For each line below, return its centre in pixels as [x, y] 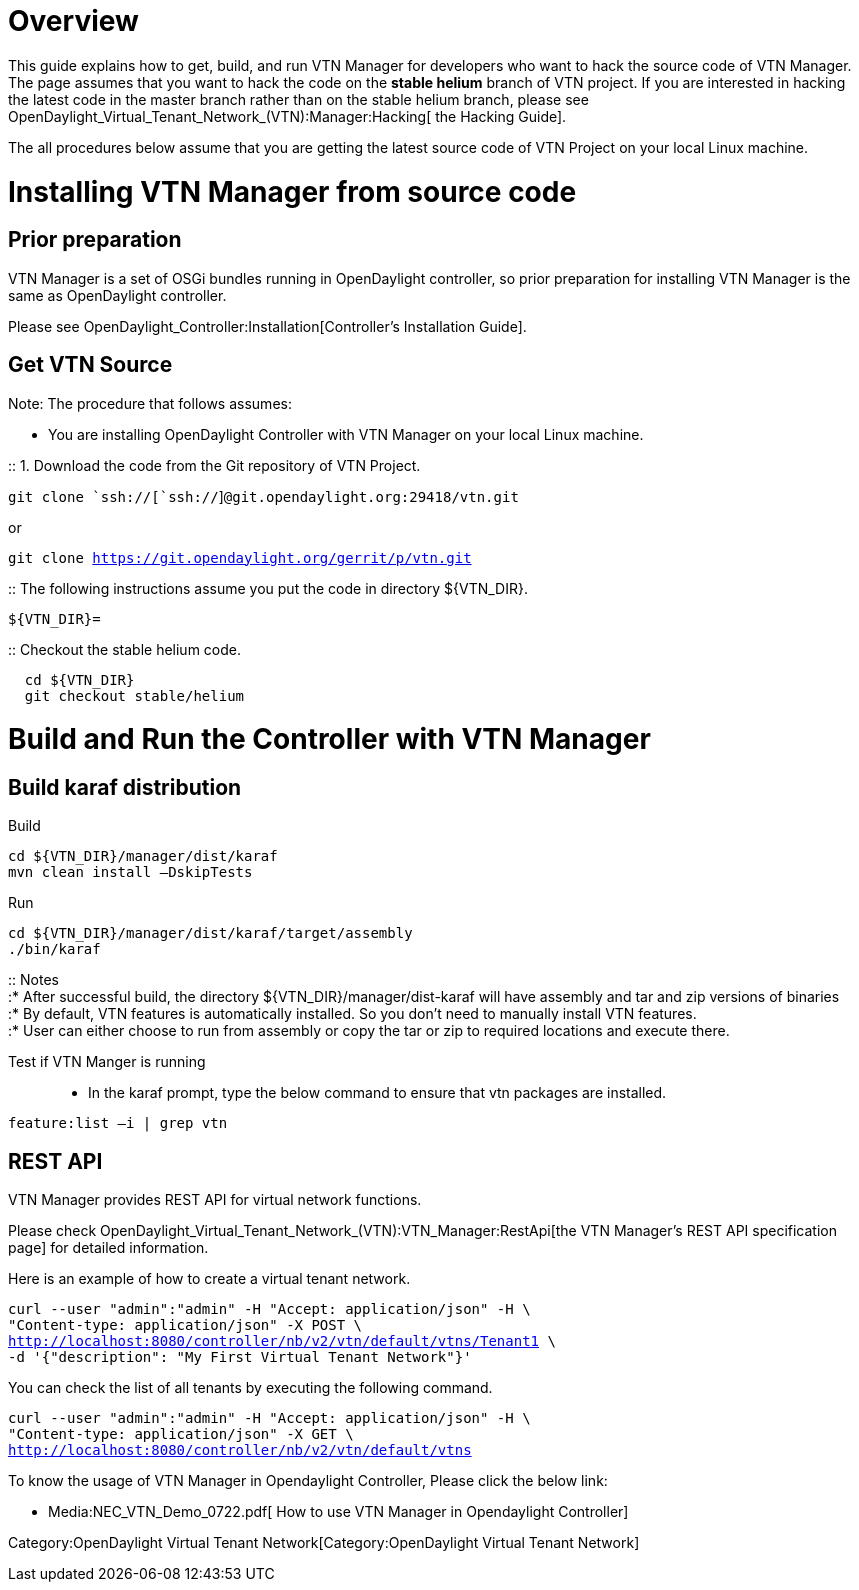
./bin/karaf [54, 949]
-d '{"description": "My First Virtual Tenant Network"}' [240, 1357]
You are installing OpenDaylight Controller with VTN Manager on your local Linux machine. [346, 434]
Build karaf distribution [125, 788]
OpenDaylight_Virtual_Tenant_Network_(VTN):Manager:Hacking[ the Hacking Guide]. [287, 116]
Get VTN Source [90, 365]
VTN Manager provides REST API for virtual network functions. [215, 1200]
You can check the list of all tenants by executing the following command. [250, 1388]
